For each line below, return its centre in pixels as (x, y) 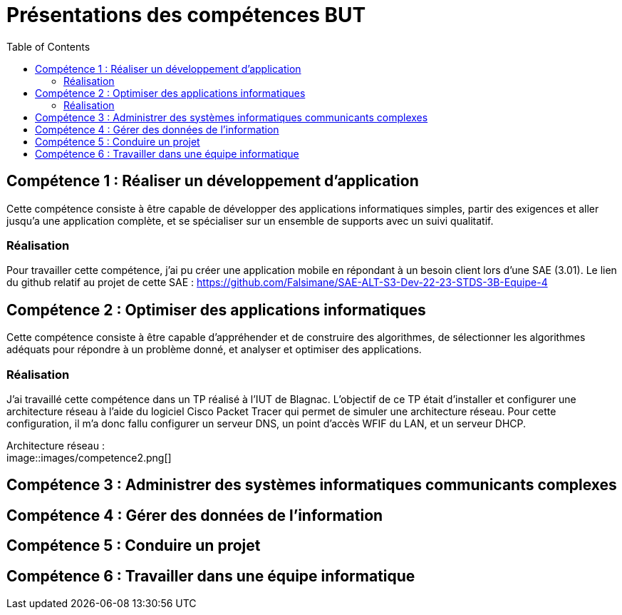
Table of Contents (48, 46)
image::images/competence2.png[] (89, 457)
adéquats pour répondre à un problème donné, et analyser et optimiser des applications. (214, 350)
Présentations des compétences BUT (186, 15)
